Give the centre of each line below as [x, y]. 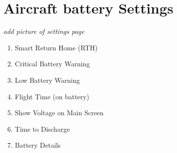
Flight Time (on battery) [52, 96]
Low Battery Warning [47, 80]
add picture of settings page [44, 31]
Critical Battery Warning [52, 64]
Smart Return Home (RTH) [56, 47]
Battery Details [38, 145]
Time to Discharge [42, 129]
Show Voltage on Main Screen [59, 113]
